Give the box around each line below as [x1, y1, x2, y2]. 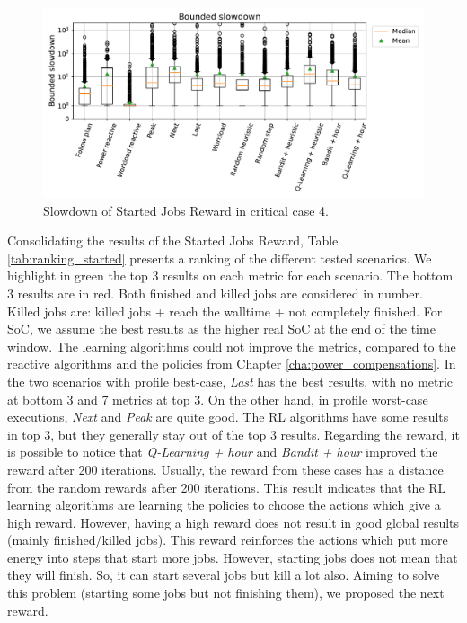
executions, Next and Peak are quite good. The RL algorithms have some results [7, 407, 449, 426]
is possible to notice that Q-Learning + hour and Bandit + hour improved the [7, 442, 438, 461]
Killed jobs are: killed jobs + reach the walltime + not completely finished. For [7, 301, 443, 320]
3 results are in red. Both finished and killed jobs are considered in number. [7, 283, 423, 302]
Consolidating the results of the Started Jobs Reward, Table [7, 231, 339, 250]
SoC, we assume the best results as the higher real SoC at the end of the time [7, 319, 436, 338]
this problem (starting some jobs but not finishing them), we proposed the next [7, 583, 445, 602]
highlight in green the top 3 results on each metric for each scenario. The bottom [7, 266, 454, 285]
